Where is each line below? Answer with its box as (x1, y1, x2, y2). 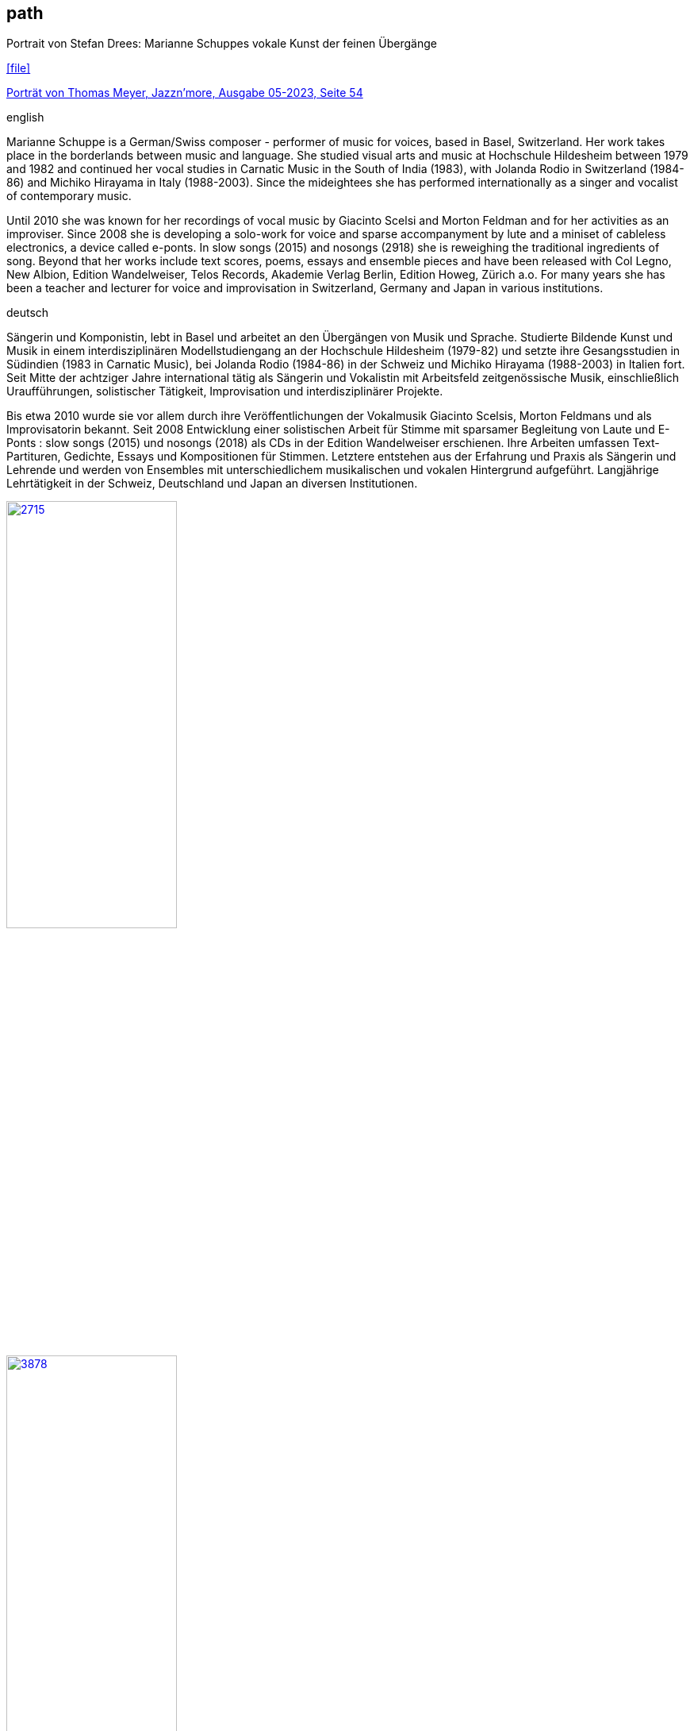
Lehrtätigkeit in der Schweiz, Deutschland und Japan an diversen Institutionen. (6, 476, 418, 491)
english (6, 110, 44, 125)
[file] (6, 61, 31, 75)
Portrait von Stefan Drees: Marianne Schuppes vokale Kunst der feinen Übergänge (6, 37, 437, 51)
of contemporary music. (6, 189, 132, 203)
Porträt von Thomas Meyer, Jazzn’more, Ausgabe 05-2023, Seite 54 (6, 86, 363, 100)
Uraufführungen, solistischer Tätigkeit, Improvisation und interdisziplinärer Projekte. (6, 384, 443, 399)
